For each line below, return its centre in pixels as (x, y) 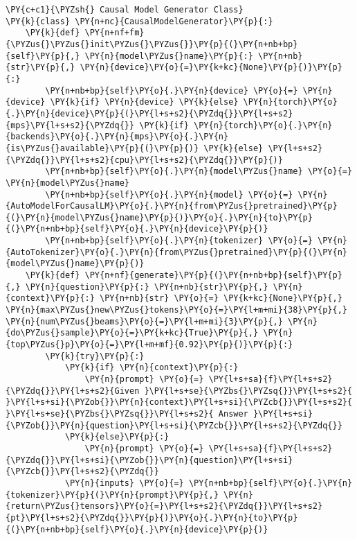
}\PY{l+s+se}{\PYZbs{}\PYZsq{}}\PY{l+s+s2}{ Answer (127, 413)
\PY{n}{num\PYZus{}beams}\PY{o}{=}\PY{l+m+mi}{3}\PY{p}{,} (144, 321)
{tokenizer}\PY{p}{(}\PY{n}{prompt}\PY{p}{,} (112, 495)
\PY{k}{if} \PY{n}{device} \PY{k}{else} (144, 102)
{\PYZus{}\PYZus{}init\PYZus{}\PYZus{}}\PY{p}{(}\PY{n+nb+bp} (152, 44)
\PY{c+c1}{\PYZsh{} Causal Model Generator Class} (125, 10)
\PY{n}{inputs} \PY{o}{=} (124, 483)
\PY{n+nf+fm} (115, 33)
